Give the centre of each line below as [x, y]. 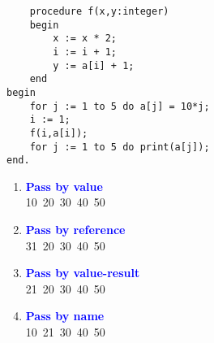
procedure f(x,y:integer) [99, 11]
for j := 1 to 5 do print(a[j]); [120, 147]
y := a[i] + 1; [94, 65]
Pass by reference [75, 230]
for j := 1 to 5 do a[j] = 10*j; [120, 106]
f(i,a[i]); [59, 133]
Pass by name [65, 316]
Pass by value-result [83, 273]
